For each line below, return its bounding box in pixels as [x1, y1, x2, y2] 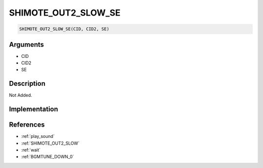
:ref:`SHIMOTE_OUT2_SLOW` [21, 140, 80, 146]
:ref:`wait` [21, 147, 41, 153]
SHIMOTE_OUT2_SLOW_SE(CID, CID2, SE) [19, 26, 110, 32]
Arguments [9, 40, 44, 49]
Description [9, 79, 46, 88]
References [9, 121, 45, 129]
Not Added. [9, 93, 33, 98]
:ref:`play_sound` [21, 133, 55, 139]
